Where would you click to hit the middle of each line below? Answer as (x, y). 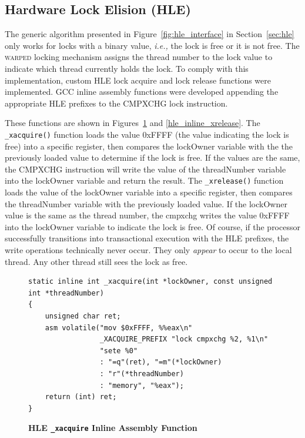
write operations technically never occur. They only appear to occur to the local (148, 250)
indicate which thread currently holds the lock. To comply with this (127, 68)
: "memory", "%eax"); (142, 385)
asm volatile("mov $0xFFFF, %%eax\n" (119, 328)
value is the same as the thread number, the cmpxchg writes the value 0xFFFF (147, 215)
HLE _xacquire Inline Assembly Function (113, 428)
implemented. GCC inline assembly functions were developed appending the (142, 92)
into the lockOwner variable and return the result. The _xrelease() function (144, 180)
